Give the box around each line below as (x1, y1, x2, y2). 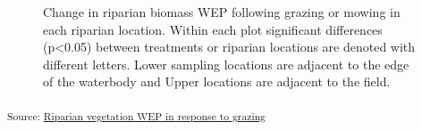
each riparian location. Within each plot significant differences (43, 20, 383, 38)
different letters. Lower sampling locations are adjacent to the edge (43, 54, 409, 73)
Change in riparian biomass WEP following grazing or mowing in (43, 3, 401, 20)
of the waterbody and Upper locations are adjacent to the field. (43, 72, 391, 91)
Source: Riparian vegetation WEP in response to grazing (7, 108, 266, 123)
